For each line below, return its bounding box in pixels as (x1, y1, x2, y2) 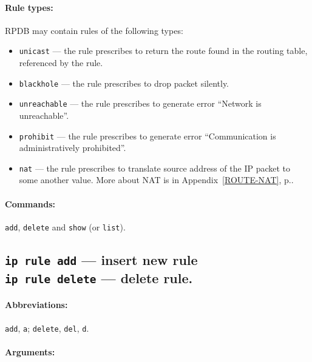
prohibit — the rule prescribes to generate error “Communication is (19, 129, 276, 142)
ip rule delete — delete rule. (5, 268, 193, 287)
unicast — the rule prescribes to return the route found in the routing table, (19, 44, 308, 57)
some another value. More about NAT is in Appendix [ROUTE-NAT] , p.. (19, 173, 294, 186)
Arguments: (5, 345, 55, 358)
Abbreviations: (5, 298, 68, 311)
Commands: (5, 197, 56, 210)
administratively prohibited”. (19, 141, 126, 154)
